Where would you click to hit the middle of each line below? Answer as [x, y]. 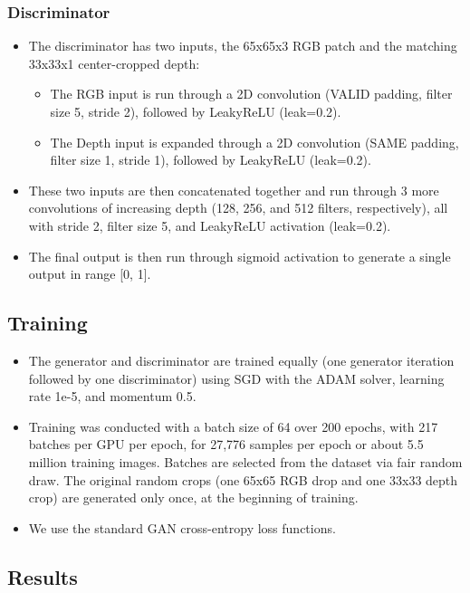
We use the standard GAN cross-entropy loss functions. [182, 527]
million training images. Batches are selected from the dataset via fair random [245, 461]
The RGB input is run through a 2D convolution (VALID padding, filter [251, 94]
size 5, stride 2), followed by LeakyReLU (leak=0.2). [196, 111]
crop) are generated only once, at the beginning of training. [193, 497]
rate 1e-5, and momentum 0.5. [112, 396]
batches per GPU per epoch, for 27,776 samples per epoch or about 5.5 [226, 444]
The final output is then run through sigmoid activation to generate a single [240, 256]
